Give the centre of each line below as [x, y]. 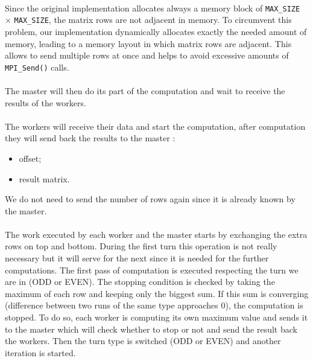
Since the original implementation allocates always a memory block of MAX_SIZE [153, 8]
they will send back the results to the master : [90, 138]
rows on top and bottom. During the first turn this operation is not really [141, 246]
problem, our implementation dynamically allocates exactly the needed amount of [156, 31]
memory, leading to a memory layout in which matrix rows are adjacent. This [148, 43]
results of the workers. [46, 102]
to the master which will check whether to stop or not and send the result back [151, 329]
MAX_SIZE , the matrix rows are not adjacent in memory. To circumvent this [153, 20]
